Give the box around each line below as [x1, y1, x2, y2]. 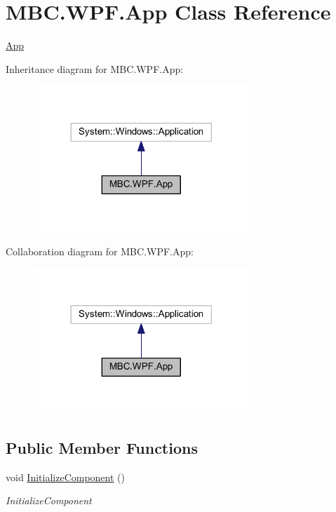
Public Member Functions [6, 436, 198, 458]
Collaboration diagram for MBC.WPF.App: [6, 243, 194, 258]
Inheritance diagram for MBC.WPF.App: [6, 61, 184, 76]
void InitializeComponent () [6, 469, 125, 484]
